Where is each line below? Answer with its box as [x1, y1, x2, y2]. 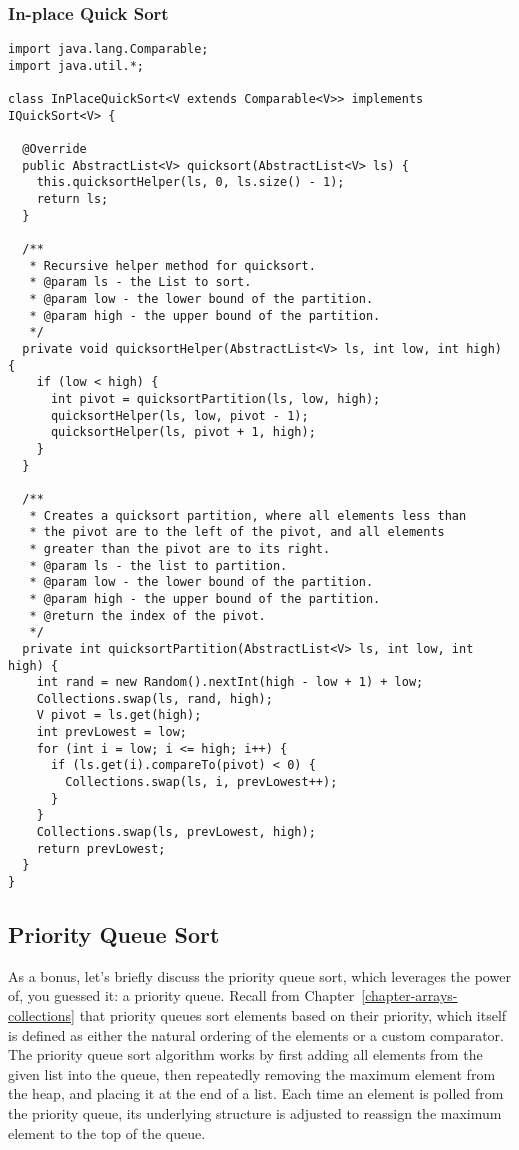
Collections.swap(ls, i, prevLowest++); [65, 775, 338, 790]
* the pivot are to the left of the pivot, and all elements [29, 525, 445, 540]
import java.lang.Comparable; [8, 42, 209, 57]
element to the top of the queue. [8, 1122, 206, 1143]
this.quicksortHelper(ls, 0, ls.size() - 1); [36, 175, 345, 190]
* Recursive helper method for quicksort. [29, 258, 316, 273]
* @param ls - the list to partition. [29, 558, 288, 573]
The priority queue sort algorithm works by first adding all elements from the [8, 1044, 483, 1065]
